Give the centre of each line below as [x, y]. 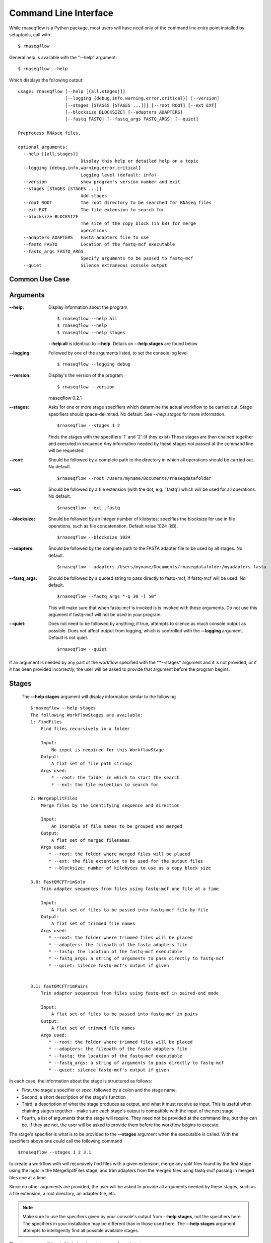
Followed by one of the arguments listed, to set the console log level [118, 353]
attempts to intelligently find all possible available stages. [81, 1230]
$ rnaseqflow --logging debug [94, 364]
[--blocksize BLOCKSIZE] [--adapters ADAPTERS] [124, 112]
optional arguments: [43, 147]
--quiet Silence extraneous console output [95, 265]
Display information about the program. [88, 307]
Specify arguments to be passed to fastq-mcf [137, 258]
